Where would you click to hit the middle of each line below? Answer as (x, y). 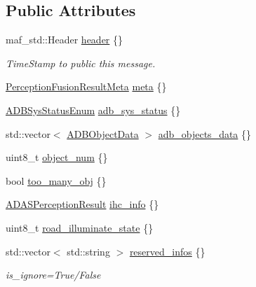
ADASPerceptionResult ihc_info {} (82, 204)
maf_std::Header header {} (65, 40)
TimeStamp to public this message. (81, 63)
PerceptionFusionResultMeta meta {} (86, 86)
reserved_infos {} (167, 251)
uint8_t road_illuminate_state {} (80, 227)
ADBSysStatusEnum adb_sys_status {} (93, 110)
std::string (88, 251)
